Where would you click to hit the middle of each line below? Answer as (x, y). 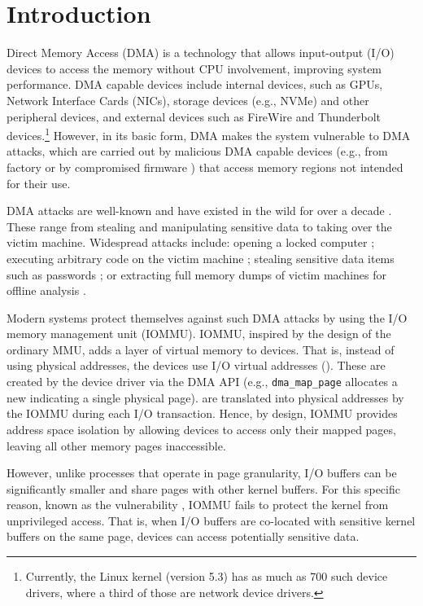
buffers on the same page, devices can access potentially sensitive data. (183, 536)
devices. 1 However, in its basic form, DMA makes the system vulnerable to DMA (209, 134)
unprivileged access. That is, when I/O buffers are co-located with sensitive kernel (211, 520)
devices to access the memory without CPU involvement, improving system (194, 68)
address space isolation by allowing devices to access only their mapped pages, (201, 429)
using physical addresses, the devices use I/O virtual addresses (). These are (196, 365)
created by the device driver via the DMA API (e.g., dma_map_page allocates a (202, 382)
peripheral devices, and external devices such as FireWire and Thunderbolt (194, 116)
